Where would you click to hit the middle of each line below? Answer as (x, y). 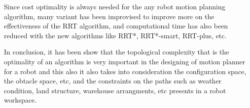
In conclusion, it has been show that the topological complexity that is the (117, 52)
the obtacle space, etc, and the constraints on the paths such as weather (113, 81)
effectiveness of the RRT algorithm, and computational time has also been (116, 26)
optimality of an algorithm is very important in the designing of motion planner (125, 61)
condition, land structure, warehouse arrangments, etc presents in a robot (115, 90)
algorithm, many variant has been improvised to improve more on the (109, 16)
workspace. (20, 100)
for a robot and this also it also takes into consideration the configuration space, (125, 71)
